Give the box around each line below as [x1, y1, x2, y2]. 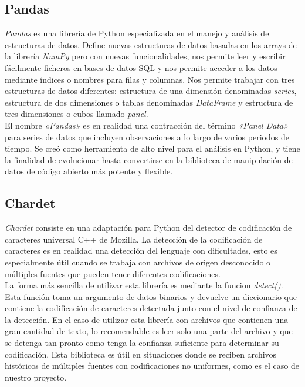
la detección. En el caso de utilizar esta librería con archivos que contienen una [5, 313, 289, 325]
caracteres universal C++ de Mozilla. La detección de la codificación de [5, 233, 263, 245]
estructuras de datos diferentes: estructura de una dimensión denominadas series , [5, 85, 297, 97]
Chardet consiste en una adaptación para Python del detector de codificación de [5, 221, 292, 234]
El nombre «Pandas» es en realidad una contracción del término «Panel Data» [5, 119, 289, 131]
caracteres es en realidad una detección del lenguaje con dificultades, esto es [5, 244, 277, 257]
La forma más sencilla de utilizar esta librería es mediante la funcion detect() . [5, 279, 283, 291]
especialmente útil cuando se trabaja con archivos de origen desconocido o [5, 255, 271, 268]
